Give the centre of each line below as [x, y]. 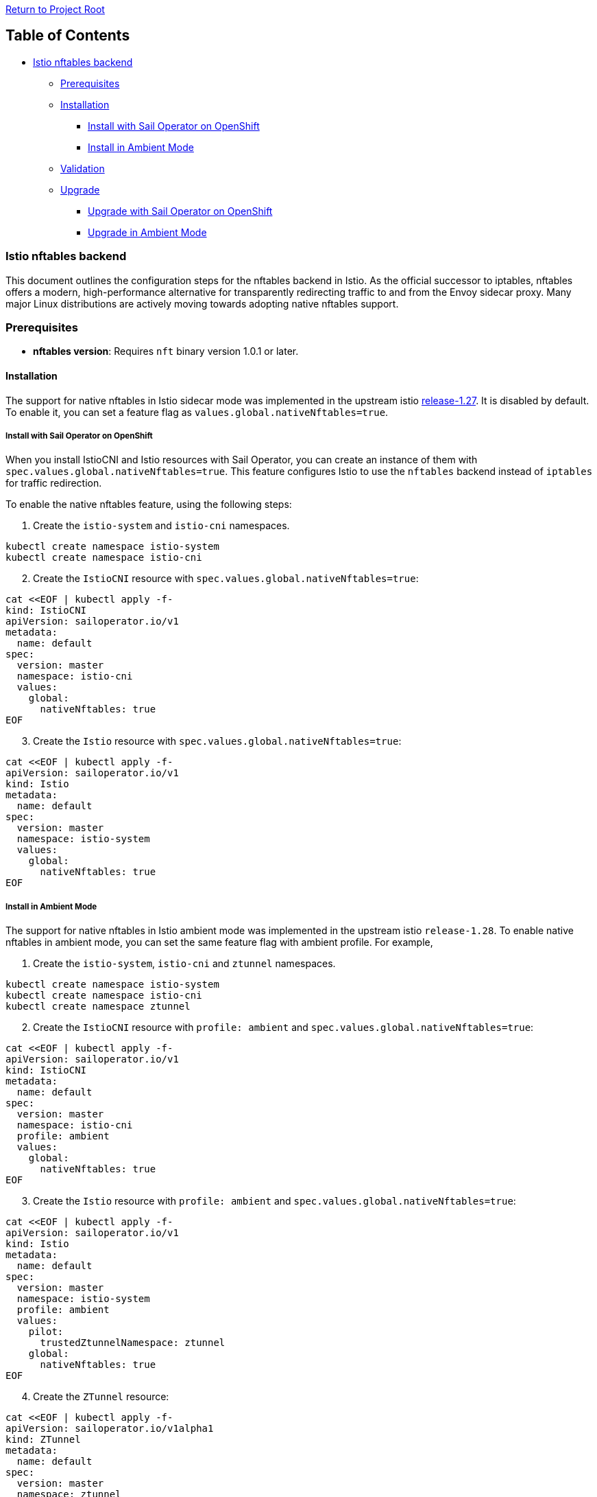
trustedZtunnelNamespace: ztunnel [133, 1343]
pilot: [46, 1332]
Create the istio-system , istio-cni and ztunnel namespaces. [184, 964]
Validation [83, 168]
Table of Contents [68, 36]
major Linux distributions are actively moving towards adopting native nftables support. [202, 303]
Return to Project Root [55, 9]
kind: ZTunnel [43, 1440]
